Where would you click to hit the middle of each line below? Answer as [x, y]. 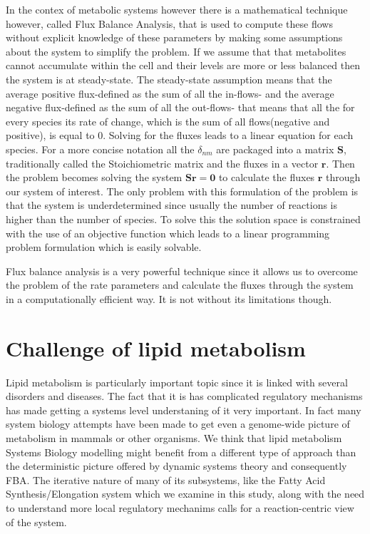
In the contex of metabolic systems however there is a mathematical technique [177, 9]
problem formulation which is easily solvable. [104, 247]
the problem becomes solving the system [94, 177]
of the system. [36, 522]
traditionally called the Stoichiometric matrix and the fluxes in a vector [162, 163]
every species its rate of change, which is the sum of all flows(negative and [168, 121]
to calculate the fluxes [267, 177]
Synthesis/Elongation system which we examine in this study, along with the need [185, 494]
